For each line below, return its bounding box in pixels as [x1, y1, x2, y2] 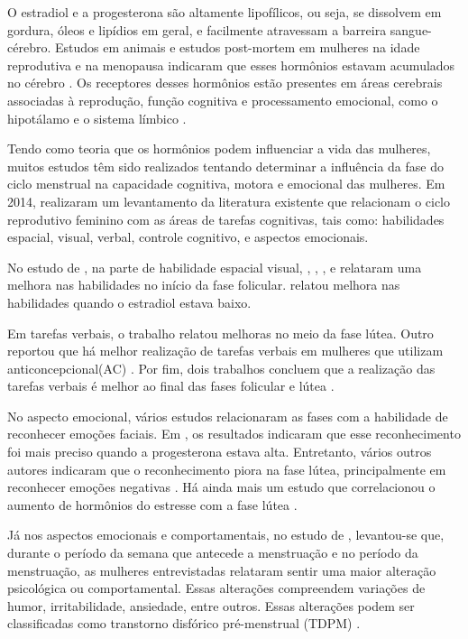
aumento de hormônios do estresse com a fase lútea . [7, 495, 298, 514]
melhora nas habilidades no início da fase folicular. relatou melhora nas [7, 275, 400, 294]
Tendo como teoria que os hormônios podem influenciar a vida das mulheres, [7, 139, 431, 158]
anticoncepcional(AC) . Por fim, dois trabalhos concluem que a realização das [7, 358, 436, 377]
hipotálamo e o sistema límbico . [7, 108, 187, 127]
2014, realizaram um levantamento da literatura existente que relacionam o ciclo [7, 191, 451, 210]
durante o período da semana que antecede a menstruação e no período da [7, 543, 418, 562]
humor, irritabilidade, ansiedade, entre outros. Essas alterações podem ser [7, 596, 415, 615]
